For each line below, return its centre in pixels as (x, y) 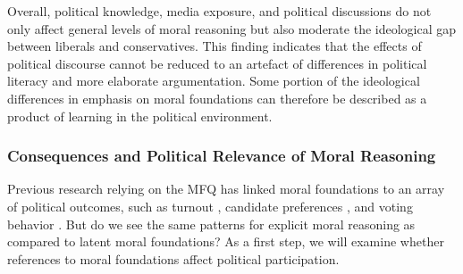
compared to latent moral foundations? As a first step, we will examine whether (226, 241)
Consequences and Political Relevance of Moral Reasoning (222, 156)
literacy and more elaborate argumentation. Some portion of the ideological (214, 81)
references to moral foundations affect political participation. (173, 258)
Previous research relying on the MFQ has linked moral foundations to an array (226, 189)
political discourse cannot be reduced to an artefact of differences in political (217, 63)
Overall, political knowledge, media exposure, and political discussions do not (219, 11)
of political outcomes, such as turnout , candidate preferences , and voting (210, 206)
